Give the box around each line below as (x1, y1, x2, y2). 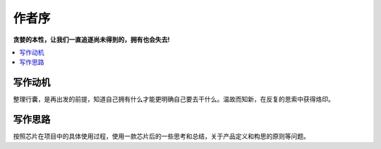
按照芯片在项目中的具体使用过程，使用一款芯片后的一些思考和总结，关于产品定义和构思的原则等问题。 (13, 132, 310, 141)
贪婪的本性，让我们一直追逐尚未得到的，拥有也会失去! (13, 35, 170, 44)
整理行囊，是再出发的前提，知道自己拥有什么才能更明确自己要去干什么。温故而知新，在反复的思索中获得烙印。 (13, 95, 334, 104)
